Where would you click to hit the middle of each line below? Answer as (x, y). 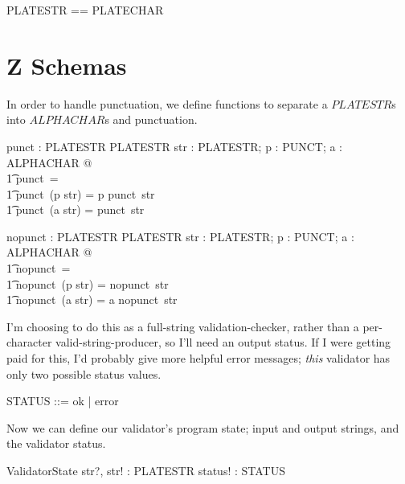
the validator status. (56, 443)
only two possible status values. (84, 373)
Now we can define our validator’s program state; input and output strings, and (203, 427)
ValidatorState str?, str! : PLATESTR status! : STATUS (146, 470)
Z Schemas (67, 65)
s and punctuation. (151, 119)
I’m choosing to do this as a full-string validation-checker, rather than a (183, 326)
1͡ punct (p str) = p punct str (81, 193)
